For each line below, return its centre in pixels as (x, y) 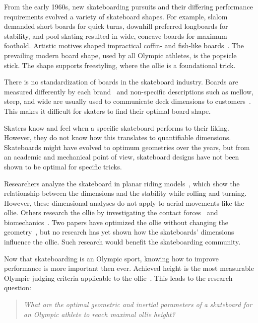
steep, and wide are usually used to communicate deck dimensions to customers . (128, 101)
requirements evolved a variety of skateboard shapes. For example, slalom (116, 16)
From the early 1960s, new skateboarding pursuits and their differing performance (129, 6)
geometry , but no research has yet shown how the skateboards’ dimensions (119, 232)
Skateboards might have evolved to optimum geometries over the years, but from (127, 147)
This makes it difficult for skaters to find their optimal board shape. (107, 111)
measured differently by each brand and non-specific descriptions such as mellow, (129, 91)
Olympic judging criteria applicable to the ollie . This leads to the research (118, 278)
